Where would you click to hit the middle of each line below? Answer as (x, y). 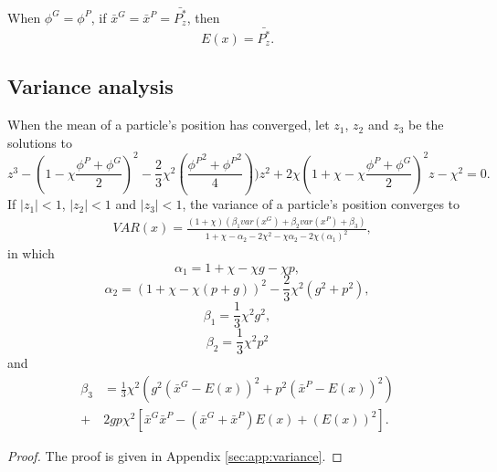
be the (426, 125)
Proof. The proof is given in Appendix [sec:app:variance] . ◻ (175, 456)
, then (203, 17)
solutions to (40, 142)
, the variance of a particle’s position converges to (321, 204)
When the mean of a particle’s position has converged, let (169, 125)
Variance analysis (90, 86)
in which (31, 253)
